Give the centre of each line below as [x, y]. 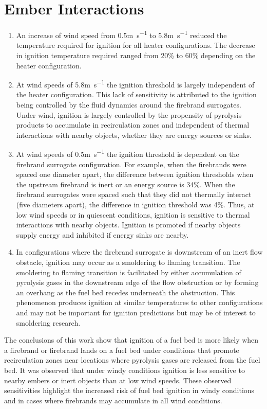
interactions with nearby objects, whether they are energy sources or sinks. [134, 135]
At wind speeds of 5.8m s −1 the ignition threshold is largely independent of [135, 84]
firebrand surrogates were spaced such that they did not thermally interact [134, 194]
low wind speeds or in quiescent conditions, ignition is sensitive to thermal [133, 214]
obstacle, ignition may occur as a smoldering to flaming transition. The [128, 262]
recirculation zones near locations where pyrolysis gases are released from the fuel [132, 360]
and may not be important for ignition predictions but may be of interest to [136, 312]
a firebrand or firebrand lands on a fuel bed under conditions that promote [122, 350]
